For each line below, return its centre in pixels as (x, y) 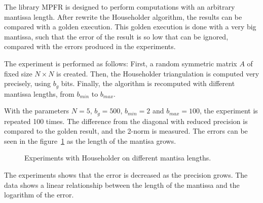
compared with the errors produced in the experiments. (90, 46)
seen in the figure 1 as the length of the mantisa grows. (90, 140)
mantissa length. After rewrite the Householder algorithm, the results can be (123, 16)
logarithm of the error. (39, 195)
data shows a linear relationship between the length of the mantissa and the (122, 185)
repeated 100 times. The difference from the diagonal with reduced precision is (126, 121)
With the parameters (37, 111)
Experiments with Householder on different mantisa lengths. (118, 158)
